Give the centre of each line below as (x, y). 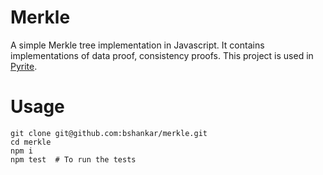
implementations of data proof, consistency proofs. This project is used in (162, 55)
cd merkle (31, 142)
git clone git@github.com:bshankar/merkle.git (109, 133)
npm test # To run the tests (73, 159)
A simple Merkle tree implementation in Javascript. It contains (137, 45)
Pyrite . (24, 66)
